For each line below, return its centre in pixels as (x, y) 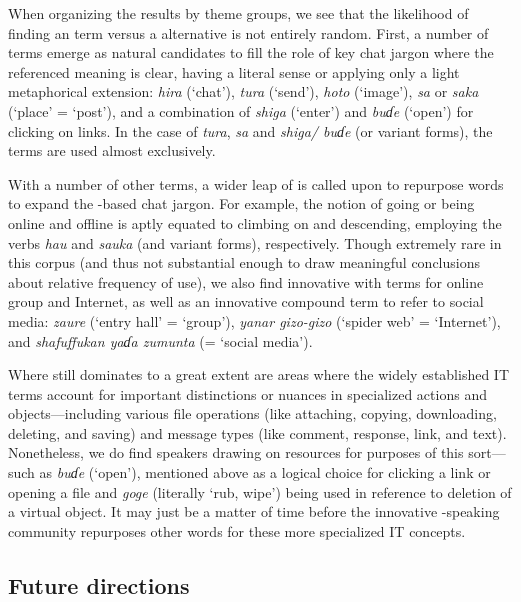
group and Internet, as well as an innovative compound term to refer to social (246, 301)
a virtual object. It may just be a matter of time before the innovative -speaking (254, 511)
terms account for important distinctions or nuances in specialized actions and (247, 393)
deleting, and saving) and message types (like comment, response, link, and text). (257, 432)
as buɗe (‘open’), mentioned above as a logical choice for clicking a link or (265, 472)
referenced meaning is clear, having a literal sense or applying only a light (234, 71)
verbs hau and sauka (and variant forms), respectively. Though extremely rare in (255, 242)
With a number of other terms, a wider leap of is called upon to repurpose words (256, 183)
